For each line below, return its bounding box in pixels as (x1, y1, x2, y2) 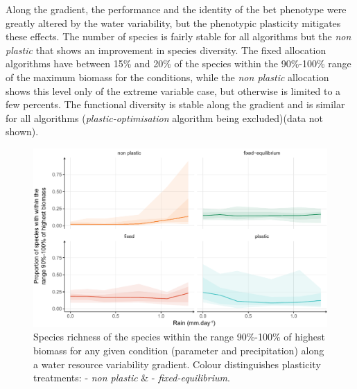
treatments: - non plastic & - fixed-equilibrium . (33, 370, 230, 385)
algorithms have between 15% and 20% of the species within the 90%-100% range (6, 56, 351, 71)
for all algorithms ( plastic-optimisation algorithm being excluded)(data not (6, 110, 324, 125)
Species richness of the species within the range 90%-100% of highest (33, 329, 325, 344)
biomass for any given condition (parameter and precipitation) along (33, 343, 324, 358)
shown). (6, 124, 39, 139)
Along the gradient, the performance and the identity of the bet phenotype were (6, 2, 347, 16)
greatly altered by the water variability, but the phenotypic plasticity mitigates (6, 15, 341, 30)
